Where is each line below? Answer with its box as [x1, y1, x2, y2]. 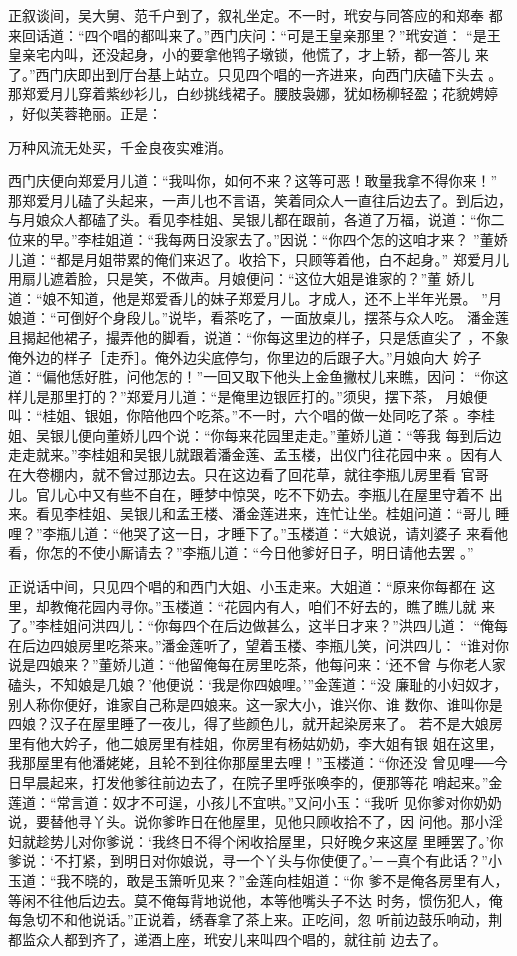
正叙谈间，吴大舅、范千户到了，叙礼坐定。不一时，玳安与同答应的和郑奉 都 [8, 5, 503, 25]
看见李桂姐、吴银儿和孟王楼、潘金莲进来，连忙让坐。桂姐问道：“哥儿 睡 [35, 503, 510, 524]
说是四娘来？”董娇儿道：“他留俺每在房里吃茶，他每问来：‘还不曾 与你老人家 [8, 654, 506, 675]
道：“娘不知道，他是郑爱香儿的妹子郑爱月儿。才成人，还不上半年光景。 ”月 [8, 287, 502, 308]
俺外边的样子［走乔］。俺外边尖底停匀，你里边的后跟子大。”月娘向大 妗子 [8, 346, 482, 367]
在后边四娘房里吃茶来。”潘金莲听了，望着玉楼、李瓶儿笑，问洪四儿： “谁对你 [8, 634, 509, 655]
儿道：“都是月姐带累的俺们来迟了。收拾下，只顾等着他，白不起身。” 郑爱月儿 [8, 248, 509, 269]
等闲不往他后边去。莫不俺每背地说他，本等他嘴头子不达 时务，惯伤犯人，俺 [8, 889, 503, 910]
